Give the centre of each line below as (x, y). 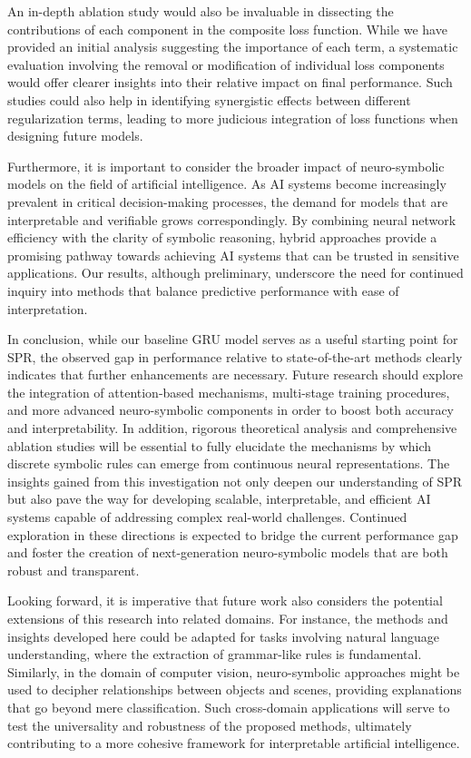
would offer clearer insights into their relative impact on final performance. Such (230, 82)
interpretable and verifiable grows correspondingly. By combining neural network (232, 219)
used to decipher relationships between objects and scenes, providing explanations (235, 689)
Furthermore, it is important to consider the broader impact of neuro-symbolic (226, 166)
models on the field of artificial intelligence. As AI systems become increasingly (227, 184)
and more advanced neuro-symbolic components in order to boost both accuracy (231, 410)
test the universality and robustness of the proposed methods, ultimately (210, 725)
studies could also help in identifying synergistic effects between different (209, 99)
